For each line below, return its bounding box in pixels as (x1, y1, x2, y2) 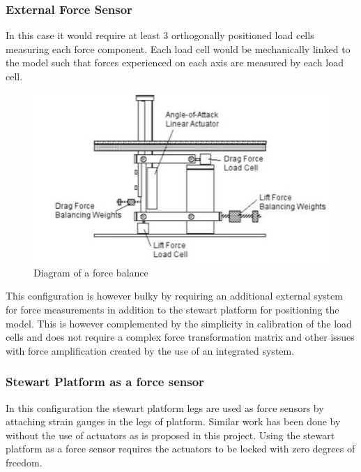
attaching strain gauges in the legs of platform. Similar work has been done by (6, 414, 341, 429)
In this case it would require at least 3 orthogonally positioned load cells (6, 28, 314, 43)
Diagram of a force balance (33, 265, 148, 279)
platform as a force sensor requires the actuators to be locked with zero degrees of (6, 441, 355, 456)
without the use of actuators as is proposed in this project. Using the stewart (6, 427, 335, 442)
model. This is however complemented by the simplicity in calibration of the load (6, 316, 352, 330)
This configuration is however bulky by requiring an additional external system (6, 288, 343, 303)
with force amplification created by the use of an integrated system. (6, 343, 295, 357)
